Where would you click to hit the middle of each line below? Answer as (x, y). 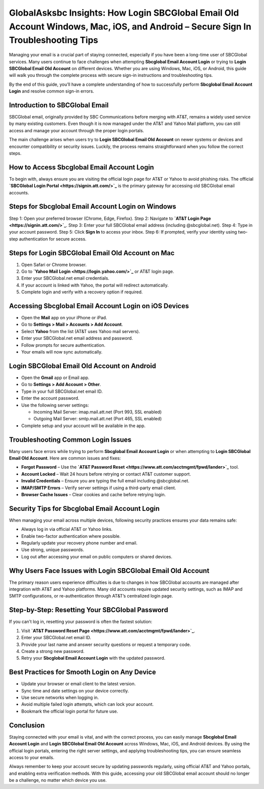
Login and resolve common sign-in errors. (52, 91)
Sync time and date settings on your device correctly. (75, 691)
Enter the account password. (50, 398)
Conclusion (27, 725)
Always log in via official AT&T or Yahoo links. (67, 529)
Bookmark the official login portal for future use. (70, 711)
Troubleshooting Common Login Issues (70, 440)
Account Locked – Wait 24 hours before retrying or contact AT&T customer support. (106, 474)
